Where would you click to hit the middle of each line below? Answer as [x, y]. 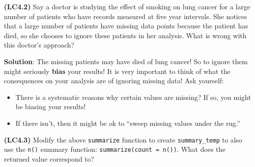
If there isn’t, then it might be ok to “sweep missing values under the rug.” [128, 123]
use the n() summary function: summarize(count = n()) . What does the [115, 149]
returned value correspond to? [49, 158]
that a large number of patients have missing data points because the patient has [126, 26]
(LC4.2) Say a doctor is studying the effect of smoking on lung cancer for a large [127, 6]
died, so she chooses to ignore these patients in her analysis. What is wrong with [125, 35]
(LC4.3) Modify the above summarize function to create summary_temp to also [123, 139]
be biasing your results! [51, 107]
